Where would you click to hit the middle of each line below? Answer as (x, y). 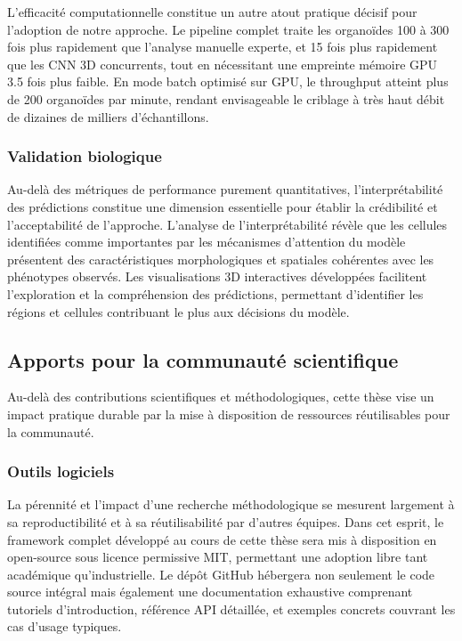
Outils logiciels (61, 471)
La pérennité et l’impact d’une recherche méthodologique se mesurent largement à (231, 504)
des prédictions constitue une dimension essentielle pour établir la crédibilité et (223, 206)
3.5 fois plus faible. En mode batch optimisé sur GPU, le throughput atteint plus (228, 81)
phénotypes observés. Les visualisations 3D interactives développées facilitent (217, 276)
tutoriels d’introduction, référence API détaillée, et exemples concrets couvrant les (231, 609)
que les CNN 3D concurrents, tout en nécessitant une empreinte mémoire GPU (223, 64)
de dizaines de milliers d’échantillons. (108, 116)
